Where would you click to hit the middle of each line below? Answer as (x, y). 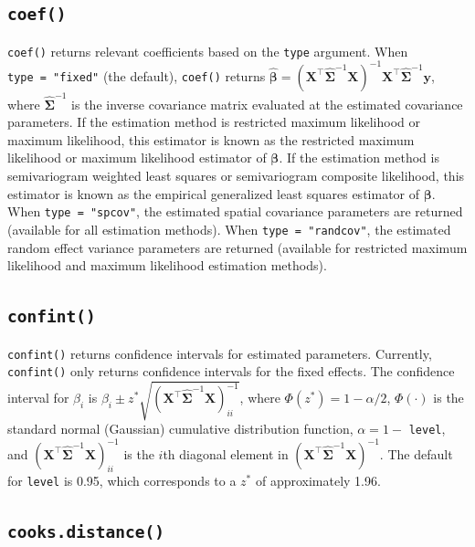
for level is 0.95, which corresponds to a (122, 481)
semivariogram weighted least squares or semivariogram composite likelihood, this (236, 176)
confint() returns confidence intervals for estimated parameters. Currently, (220, 353)
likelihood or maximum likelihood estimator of (137, 158)
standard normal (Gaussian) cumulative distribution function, (180, 429)
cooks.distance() (86, 532)
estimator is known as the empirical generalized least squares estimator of (214, 193)
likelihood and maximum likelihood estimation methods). (167, 265)
